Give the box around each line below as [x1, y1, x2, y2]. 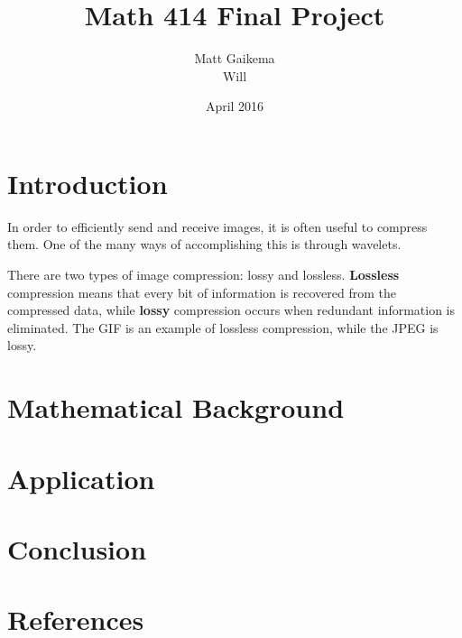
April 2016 [205, 97, 264, 116]
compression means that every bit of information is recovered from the [7, 282, 397, 301]
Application [7, 459, 155, 496]
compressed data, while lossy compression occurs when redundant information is [7, 301, 456, 319]
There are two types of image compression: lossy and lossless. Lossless [7, 265, 400, 284]
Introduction [7, 164, 168, 201]
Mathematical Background [7, 389, 345, 426]
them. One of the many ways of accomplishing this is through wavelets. [7, 235, 402, 254]
